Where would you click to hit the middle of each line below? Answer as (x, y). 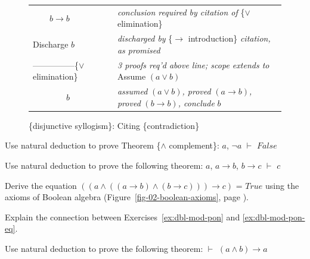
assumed (132, 91)
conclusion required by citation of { (181, 12)
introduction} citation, (229, 38)
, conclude (196, 102)
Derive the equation (41, 185)
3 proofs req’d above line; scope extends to (193, 64)
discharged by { (145, 38)
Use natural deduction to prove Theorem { (83, 145)
